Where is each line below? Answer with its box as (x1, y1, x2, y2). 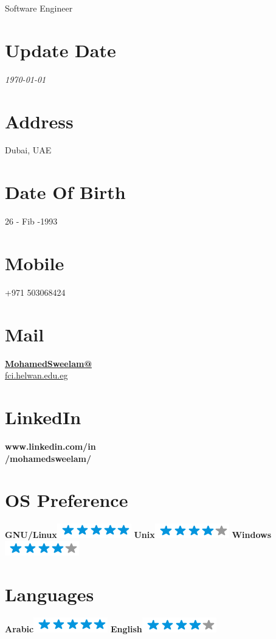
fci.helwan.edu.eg (5, 369, 68, 382)
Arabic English (5, 622, 142, 635)
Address (5, 108, 74, 133)
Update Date (5, 37, 116, 62)
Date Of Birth (5, 180, 126, 204)
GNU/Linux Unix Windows (5, 528, 272, 541)
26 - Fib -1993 (5, 215, 58, 228)
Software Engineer (5, 2, 73, 14)
